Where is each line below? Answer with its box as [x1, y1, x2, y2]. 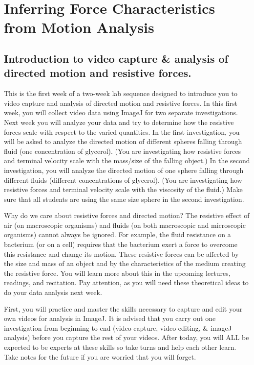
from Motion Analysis [4, 17, 154, 37]
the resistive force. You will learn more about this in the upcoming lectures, [4, 268, 231, 278]
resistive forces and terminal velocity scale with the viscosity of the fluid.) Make [4, 184, 243, 195]
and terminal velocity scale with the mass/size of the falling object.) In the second [4, 155, 250, 166]
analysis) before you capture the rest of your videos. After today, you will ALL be [4, 332, 249, 342]
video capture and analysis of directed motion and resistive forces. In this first [4, 97, 237, 108]
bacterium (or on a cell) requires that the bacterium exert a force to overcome [4, 239, 237, 249]
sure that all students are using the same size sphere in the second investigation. [4, 194, 244, 204]
